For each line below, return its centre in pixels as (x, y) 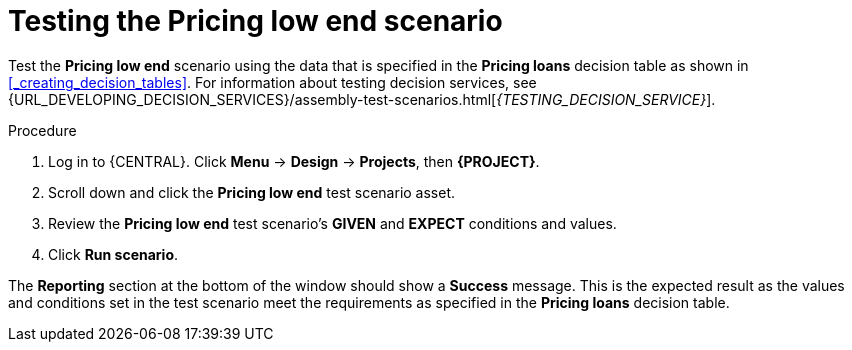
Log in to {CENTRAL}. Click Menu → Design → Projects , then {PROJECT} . (294, 161)
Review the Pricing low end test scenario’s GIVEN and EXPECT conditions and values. (332, 223)
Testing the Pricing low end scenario (255, 21)
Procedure (42, 130)
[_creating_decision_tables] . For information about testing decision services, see (272, 82)
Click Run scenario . (113, 254)
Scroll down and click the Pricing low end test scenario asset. (252, 192)
